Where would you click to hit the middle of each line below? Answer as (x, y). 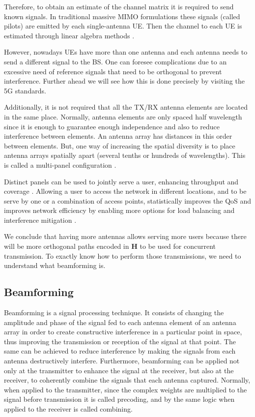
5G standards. (25, 90)
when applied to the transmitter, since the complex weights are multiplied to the (126, 389)
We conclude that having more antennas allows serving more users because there (125, 236)
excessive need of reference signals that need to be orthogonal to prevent (113, 71)
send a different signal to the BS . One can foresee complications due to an (115, 61)
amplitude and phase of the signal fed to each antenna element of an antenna (120, 322)
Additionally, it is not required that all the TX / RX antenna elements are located (126, 107)
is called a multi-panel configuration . (60, 164)
